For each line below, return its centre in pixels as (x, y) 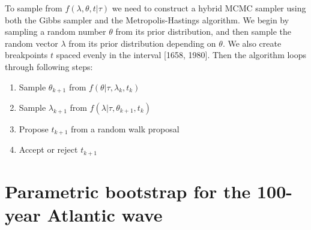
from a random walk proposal (125, 129)
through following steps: (49, 66)
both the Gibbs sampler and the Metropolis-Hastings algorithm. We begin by (147, 19)
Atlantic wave (105, 215)
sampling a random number (56, 31)
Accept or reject (48, 149)
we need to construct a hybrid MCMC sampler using (209, 8)
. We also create (252, 43)
